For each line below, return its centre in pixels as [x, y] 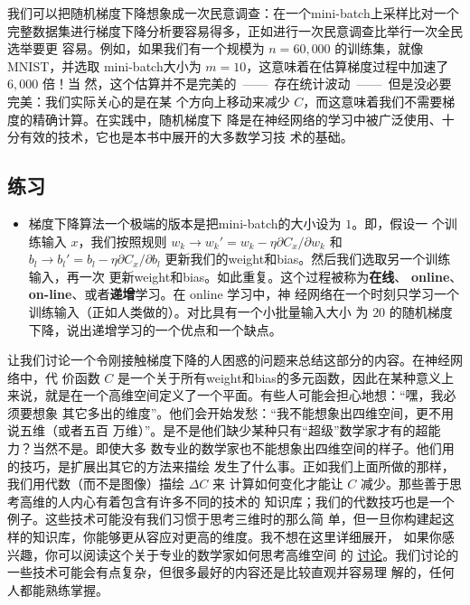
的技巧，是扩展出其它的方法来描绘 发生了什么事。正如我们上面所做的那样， [231, 465]
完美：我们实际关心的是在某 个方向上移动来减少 [149, 101]
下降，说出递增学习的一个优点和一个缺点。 [155, 329]
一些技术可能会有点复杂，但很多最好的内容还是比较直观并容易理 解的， [218, 572]
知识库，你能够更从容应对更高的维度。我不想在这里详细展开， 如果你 [237, 537]
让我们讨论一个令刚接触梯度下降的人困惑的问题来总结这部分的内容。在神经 [229, 360]
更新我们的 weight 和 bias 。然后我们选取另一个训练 [308, 259]
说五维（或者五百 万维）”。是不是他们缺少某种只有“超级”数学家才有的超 [218, 430]
